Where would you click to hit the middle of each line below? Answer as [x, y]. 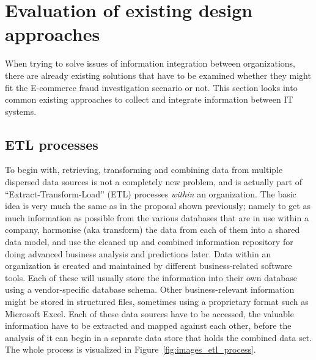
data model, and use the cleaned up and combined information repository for [149, 242]
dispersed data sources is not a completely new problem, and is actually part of [153, 182]
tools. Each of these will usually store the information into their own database [151, 277]
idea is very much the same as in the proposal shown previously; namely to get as [158, 206]
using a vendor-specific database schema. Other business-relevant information [150, 289]
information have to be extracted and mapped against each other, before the [148, 325]
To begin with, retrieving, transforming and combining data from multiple [144, 170]
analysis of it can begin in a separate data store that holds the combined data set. [159, 337]
